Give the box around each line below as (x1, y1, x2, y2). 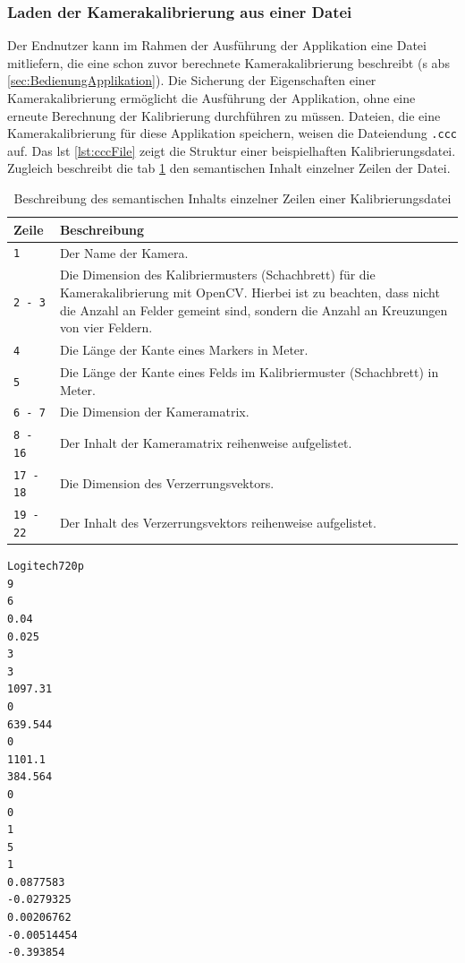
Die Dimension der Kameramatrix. (59, 402, 249, 421)
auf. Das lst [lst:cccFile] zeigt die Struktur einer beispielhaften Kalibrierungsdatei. (7, 141, 456, 159)
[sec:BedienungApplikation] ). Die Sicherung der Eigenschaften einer (7, 71, 376, 90)
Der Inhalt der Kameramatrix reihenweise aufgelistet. (59, 434, 352, 452)
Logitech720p (7, 560, 84, 573)
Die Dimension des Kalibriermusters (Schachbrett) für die (59, 265, 376, 284)
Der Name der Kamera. (59, 243, 189, 262)
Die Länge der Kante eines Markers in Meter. (59, 340, 309, 359)
